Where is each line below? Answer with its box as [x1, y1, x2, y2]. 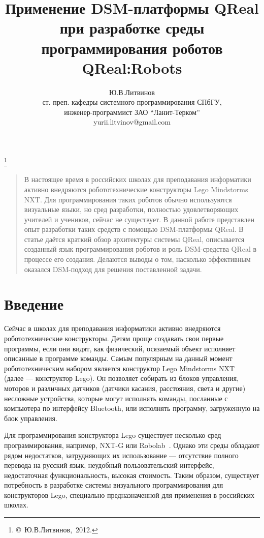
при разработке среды [59, 17, 205, 38]
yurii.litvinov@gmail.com [93, 116, 171, 127]
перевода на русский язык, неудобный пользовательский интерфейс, [4, 460, 214, 470]
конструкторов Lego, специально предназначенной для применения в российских [4, 489, 255, 500]
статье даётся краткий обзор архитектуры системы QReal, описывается [24, 233, 245, 244]
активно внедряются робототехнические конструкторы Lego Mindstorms [24, 184, 248, 194]
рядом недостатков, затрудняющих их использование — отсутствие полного [4, 450, 239, 460]
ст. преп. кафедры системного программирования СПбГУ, [42, 97, 222, 107]
